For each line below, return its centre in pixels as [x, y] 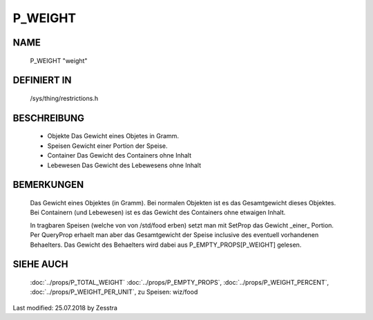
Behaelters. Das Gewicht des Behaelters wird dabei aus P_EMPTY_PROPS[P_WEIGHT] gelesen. [166, 245]
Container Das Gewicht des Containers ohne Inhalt [119, 156]
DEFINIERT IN [42, 81]
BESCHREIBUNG [49, 118]
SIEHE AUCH [40, 264]
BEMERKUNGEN [48, 185]
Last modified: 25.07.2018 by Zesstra [65, 308]
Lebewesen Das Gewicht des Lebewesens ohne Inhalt [124, 165]
